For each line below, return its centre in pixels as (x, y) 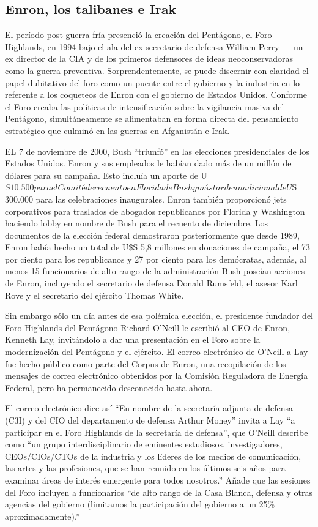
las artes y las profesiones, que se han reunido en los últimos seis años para (145, 468)
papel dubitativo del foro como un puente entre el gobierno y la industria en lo (153, 82)
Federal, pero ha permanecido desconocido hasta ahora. (109, 387)
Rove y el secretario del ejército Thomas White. (94, 295)
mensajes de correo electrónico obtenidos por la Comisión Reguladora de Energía (157, 376)
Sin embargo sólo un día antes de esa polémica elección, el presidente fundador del (159, 316)
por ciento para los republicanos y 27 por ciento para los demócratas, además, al (156, 259)
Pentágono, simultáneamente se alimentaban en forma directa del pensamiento (152, 118)
